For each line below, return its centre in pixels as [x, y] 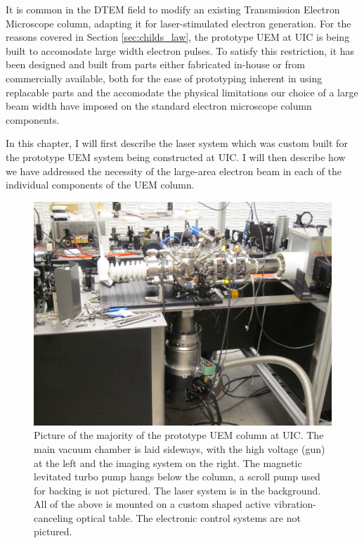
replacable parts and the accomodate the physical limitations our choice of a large [182, 92]
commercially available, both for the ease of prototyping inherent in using [164, 78]
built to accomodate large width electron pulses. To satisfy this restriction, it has [180, 50]
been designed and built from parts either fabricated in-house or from [155, 64]
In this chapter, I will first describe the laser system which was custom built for [177, 143]
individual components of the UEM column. [100, 185]
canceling [53, 517]
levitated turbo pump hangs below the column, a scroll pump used [177, 477]
